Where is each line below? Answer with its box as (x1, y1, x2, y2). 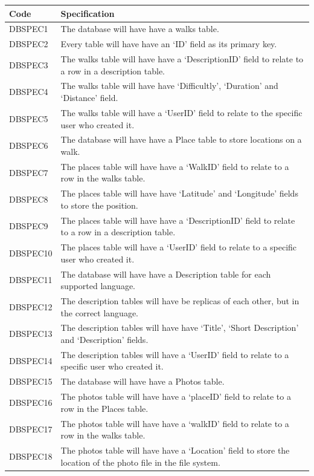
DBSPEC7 (9, 166, 48, 178)
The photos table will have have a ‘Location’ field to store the (60, 444, 290, 456)
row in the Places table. (60, 402, 149, 414)
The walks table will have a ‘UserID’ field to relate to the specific (60, 106, 303, 119)
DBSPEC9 (9, 220, 48, 232)
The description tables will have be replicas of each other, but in (60, 294, 300, 307)
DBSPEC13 (9, 327, 53, 340)
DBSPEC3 (9, 58, 48, 71)
